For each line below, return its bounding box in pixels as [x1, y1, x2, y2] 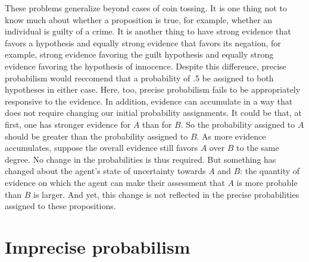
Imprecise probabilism [5, 234, 191, 258]
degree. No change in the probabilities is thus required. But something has [5, 153, 276, 165]
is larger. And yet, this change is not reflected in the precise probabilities [33, 188, 299, 200]
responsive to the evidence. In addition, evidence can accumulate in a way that [5, 94, 293, 107]
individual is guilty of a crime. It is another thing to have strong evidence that [5, 25, 291, 37]
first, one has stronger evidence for [5, 118, 131, 130]
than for [142, 118, 172, 130]
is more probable [236, 176, 298, 188]
